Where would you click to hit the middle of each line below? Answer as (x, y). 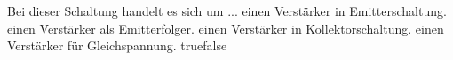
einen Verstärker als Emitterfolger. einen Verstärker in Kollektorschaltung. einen (226, 28)
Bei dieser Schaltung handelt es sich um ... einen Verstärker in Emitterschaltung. (227, 11)
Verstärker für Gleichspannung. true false (117, 45)
